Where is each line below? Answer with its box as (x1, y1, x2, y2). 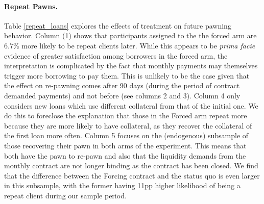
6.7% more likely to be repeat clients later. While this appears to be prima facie (4, 40, 255, 50)
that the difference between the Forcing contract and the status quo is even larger (4, 170, 260, 181)
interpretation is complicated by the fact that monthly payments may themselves (4, 60, 258, 71)
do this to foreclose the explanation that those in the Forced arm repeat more (4, 110, 247, 121)
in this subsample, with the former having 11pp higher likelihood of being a (4, 180, 241, 191)
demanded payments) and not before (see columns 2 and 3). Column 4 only (4, 90, 241, 100)
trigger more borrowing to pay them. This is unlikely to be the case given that (4, 70, 250, 81)
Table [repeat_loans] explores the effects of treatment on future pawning (4, 20, 231, 31)
